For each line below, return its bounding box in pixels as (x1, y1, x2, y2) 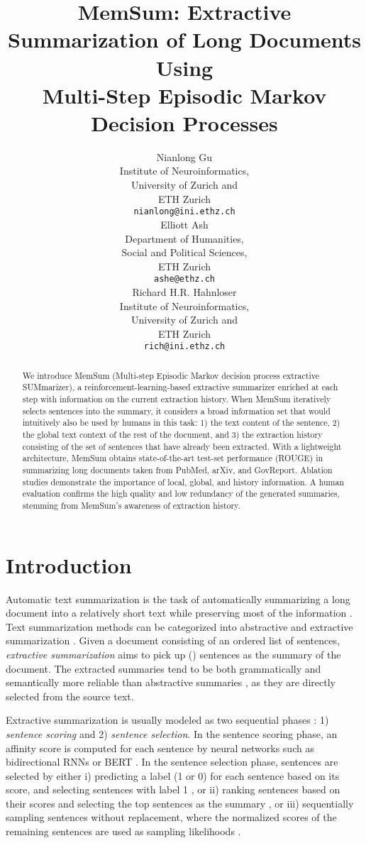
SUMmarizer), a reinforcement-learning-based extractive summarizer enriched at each (22, 381, 338, 393)
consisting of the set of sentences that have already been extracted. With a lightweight (22, 440, 342, 452)
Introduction (6, 550, 132, 579)
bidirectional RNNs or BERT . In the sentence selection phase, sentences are (6, 754, 338, 769)
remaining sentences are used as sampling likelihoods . (6, 824, 241, 839)
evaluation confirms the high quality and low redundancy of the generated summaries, (22, 487, 340, 500)
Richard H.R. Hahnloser (132, 284, 237, 299)
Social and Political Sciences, (121, 245, 248, 260)
